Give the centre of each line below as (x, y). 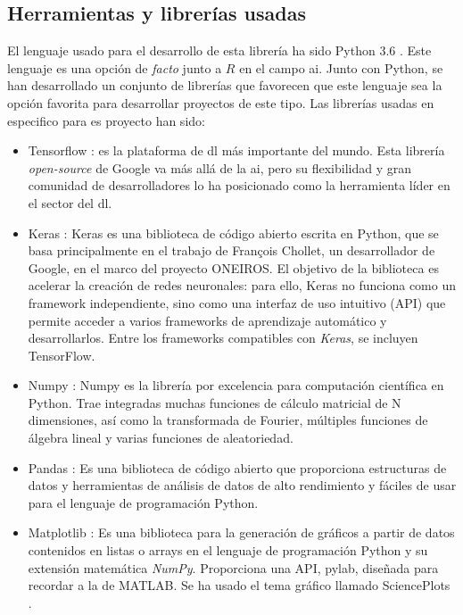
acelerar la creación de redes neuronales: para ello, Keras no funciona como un (242, 285)
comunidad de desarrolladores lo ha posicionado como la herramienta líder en (239, 185)
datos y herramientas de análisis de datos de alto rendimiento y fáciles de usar (242, 485)
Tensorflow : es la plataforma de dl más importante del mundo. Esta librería (236, 150)
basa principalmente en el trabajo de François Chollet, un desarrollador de (231, 250)
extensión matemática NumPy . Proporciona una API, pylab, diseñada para (233, 567)
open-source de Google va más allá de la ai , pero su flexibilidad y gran (219, 167)
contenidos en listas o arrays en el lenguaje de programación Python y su (228, 550)
